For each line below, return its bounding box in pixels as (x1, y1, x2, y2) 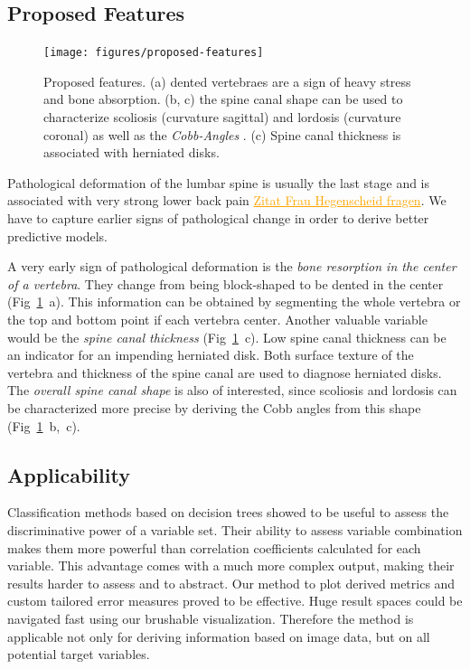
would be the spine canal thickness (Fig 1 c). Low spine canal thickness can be (7, 327, 446, 346)
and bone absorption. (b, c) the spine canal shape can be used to (43, 90, 403, 108)
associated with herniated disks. (43, 143, 220, 162)
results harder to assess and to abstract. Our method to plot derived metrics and (7, 573, 456, 592)
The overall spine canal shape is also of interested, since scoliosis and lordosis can (7, 381, 457, 400)
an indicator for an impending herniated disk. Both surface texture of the (7, 345, 414, 364)
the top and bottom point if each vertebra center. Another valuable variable (7, 309, 428, 328)
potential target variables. (7, 645, 150, 664)
